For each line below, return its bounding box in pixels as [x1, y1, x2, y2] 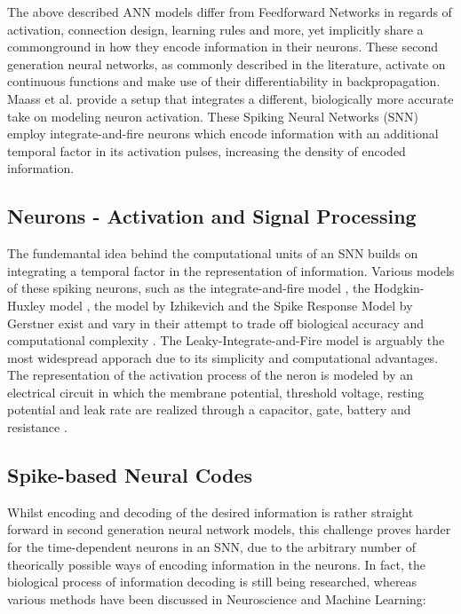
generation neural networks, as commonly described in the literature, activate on [7, 54, 446, 73]
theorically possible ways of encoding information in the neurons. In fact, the [7, 555, 426, 573]
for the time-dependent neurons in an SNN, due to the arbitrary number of [7, 538, 417, 556]
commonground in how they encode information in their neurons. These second [7, 37, 438, 56]
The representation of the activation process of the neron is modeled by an [7, 366, 414, 384]
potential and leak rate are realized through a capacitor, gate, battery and [7, 400, 411, 419]
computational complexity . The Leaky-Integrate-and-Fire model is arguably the [7, 331, 445, 350]
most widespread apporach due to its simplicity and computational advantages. [7, 348, 439, 366]
